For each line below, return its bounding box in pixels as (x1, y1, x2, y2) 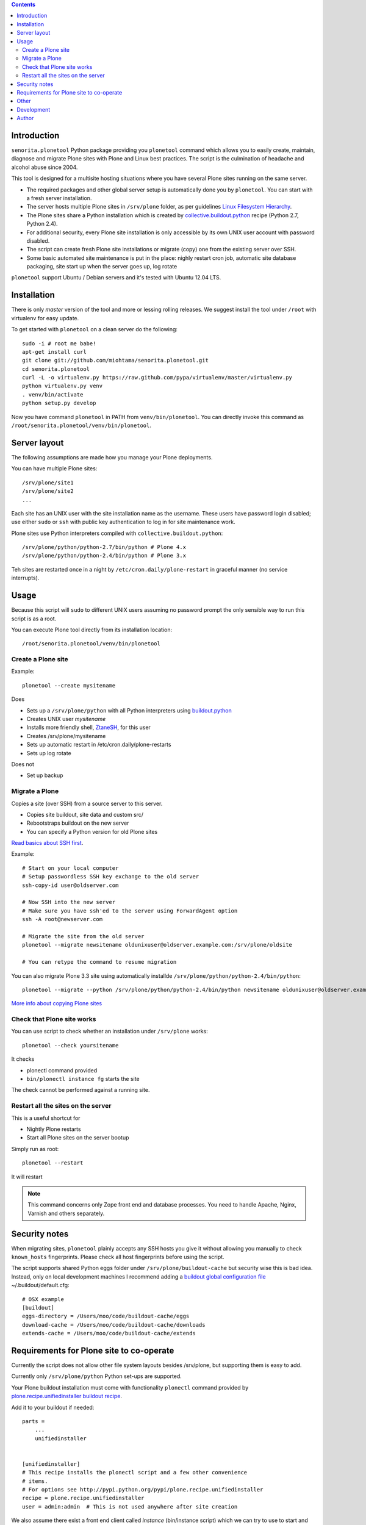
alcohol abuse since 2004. (11, 163, 78, 171)
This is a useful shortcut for (11, 1114, 81, 1122)
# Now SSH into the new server (22, 899, 116, 906)
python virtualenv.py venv (22, 382, 103, 390)
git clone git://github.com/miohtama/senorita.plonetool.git (22, 357, 209, 364)
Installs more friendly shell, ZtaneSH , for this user (26, 723, 151, 731)
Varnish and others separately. (27, 1210, 105, 1217)
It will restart (11, 1173, 43, 1180)
